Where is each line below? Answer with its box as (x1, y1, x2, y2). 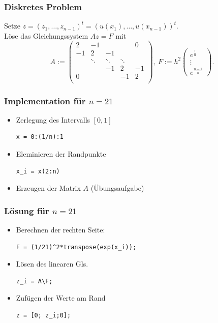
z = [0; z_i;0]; (16, 312, 71, 319)
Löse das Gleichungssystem (4, 30, 88, 41)
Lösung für (4, 204, 49, 217)
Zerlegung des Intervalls (16, 114, 90, 125)
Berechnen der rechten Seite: (16, 224, 105, 235)
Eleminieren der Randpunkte (16, 149, 106, 159)
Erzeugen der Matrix (16, 183, 81, 193)
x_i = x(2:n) (16, 167, 60, 175)
